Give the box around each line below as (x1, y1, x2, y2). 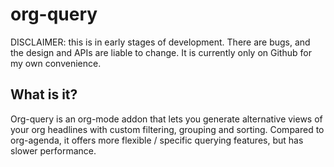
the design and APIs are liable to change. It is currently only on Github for (10, 46, 312, 58)
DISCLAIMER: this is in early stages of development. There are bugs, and (10, 36, 311, 48)
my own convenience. (10, 57, 102, 69)
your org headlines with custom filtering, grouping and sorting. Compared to (10, 123, 325, 135)
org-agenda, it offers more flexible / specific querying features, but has (10, 134, 304, 146)
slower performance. (10, 144, 97, 157)
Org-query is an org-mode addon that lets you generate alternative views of (10, 113, 323, 125)
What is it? (10, 86, 78, 103)
